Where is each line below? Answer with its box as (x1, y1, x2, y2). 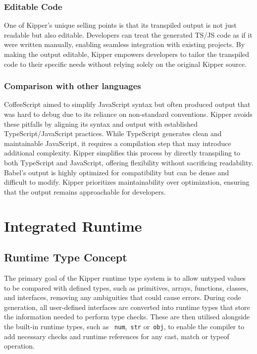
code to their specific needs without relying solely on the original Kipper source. (4, 58, 247, 69)
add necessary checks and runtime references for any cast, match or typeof (4, 331, 229, 341)
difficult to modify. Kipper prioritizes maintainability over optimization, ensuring (4, 177, 250, 187)
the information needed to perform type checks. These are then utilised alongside (4, 311, 250, 322)
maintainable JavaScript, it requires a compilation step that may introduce (4, 138, 231, 148)
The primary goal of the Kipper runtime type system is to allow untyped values (4, 272, 246, 283)
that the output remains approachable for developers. (4, 186, 166, 197)
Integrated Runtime (4, 215, 142, 236)
